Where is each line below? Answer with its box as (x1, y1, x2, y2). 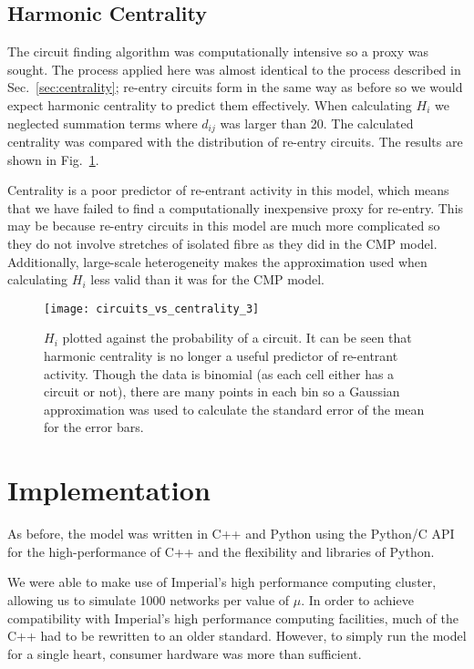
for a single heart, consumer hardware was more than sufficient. (7, 643, 362, 663)
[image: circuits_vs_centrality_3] (44, 302, 260, 315)
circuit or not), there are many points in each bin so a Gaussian (44, 382, 400, 401)
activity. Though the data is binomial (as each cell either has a (44, 364, 395, 383)
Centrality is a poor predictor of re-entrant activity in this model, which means (7, 180, 449, 200)
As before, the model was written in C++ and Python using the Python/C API (7, 524, 455, 543)
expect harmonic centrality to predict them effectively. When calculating (7, 95, 412, 114)
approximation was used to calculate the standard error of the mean (44, 399, 425, 418)
